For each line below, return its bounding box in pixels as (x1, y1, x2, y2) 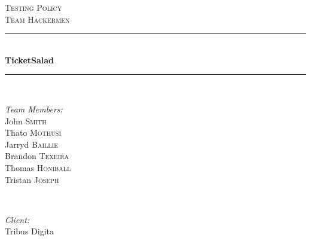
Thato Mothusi (5, 126, 62, 139)
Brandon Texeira (5, 150, 69, 162)
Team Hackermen (5, 13, 70, 25)
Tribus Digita (5, 225, 54, 237)
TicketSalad (5, 53, 54, 66)
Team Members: (5, 102, 63, 115)
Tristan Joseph (5, 173, 59, 185)
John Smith (5, 114, 47, 127)
